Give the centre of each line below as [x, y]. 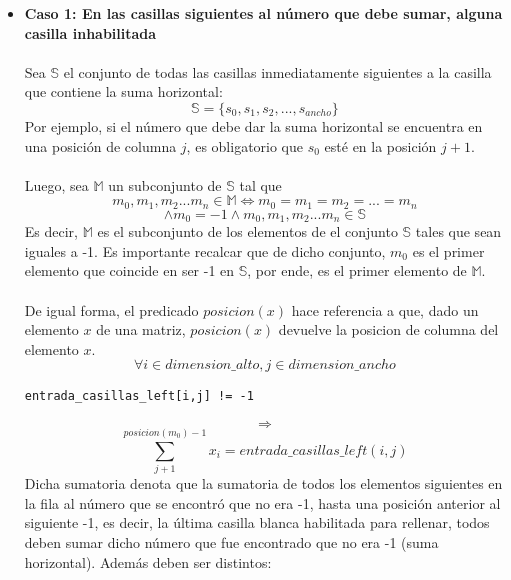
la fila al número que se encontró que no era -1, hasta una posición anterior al [262, 502]
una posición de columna [100, 145]
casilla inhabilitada [90, 32]
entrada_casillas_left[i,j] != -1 [139, 396]
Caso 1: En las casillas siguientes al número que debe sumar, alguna [263, 13]
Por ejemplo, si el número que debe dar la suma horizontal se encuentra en [253, 125]
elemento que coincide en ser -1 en [129, 270]
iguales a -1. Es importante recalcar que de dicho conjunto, [205, 250]
